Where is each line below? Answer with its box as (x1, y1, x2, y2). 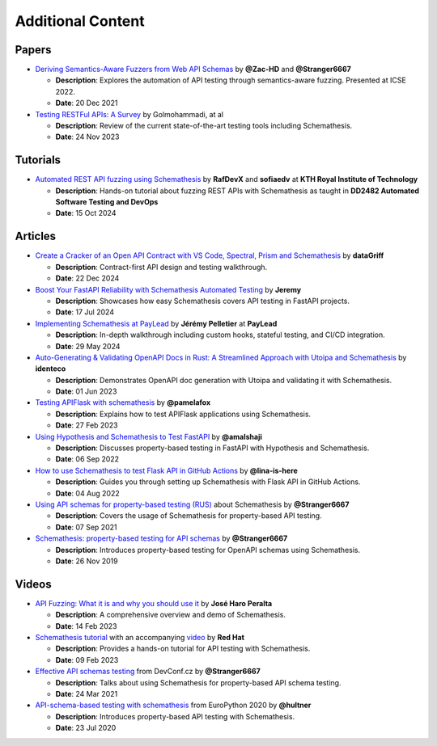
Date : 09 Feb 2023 (55, 655, 119, 664)
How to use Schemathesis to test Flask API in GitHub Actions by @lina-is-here (35, 466, 299, 475)
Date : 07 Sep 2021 (55, 522, 117, 532)
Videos (15, 577, 52, 591)
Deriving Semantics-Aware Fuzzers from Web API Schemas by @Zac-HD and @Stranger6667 (35, 65, 351, 74)
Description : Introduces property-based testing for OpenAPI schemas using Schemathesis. (55, 545, 361, 554)
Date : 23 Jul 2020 (55, 723, 117, 733)
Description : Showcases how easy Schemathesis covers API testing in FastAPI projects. (55, 296, 350, 306)
